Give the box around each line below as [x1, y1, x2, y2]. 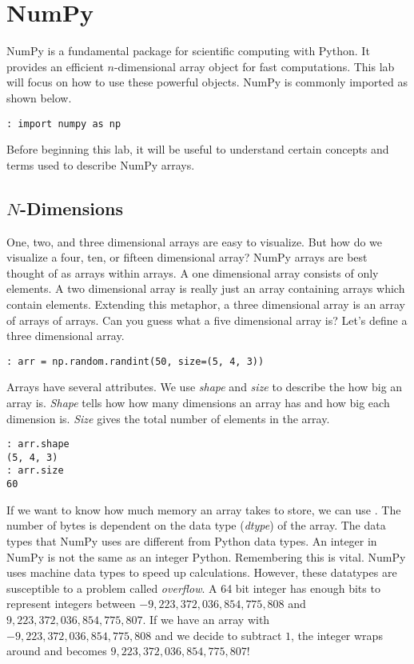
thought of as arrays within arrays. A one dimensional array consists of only [6, 264, 379, 281]
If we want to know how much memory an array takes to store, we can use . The [6, 501, 401, 518]
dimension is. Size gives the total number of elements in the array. [6, 410, 330, 426]
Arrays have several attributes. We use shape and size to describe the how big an [6, 378, 403, 395]
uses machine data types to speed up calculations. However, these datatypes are [6, 564, 397, 581]
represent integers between [6, 595, 136, 612]
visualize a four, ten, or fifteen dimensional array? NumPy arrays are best [6, 249, 368, 266]
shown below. [6, 89, 72, 106]
